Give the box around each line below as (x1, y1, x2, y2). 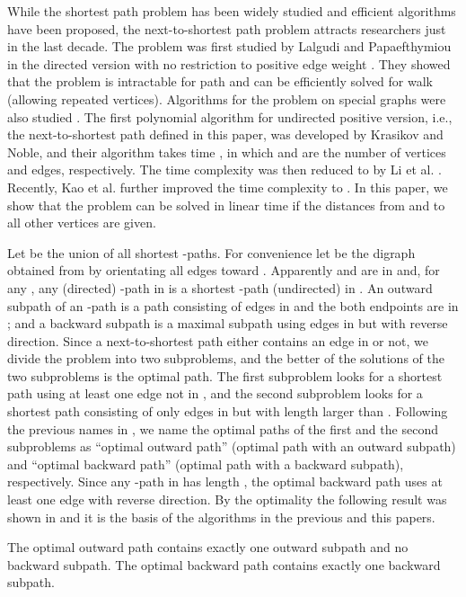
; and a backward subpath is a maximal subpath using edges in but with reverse (7, 314, 448, 333)
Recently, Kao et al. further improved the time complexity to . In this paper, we (7, 177, 448, 196)
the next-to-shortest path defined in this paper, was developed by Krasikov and (7, 125, 444, 144)
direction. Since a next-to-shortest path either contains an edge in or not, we (7, 331, 428, 350)
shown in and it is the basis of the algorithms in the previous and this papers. (7, 507, 435, 526)
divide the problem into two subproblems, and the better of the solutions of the (7, 349, 444, 368)
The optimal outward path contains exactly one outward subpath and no (7, 538, 409, 557)
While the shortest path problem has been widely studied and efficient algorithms (7, 2, 456, 20)
